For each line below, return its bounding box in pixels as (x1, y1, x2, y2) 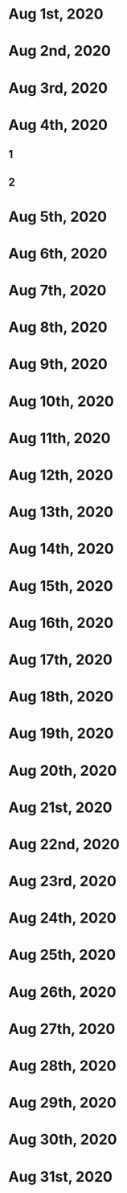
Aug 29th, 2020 (8, 1094, 117, 1112)
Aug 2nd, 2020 (8, 42, 111, 61)
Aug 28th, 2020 (8, 1057, 117, 1075)
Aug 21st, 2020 (8, 798, 113, 816)
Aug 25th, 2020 (8, 946, 117, 965)
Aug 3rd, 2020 (8, 78, 109, 97)
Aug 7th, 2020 (8, 282, 107, 299)
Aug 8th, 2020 (8, 318, 108, 337)
